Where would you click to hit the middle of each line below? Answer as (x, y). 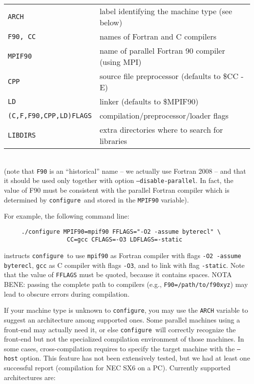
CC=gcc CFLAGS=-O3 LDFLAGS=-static (125, 240)
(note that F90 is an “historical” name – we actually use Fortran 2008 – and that (125, 171)
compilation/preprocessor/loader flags (164, 115)
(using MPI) (120, 62)
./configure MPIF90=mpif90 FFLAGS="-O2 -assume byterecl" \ (121, 232)
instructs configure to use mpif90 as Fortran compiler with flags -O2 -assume (123, 255)
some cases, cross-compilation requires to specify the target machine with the (119, 348)
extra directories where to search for (161, 130)
